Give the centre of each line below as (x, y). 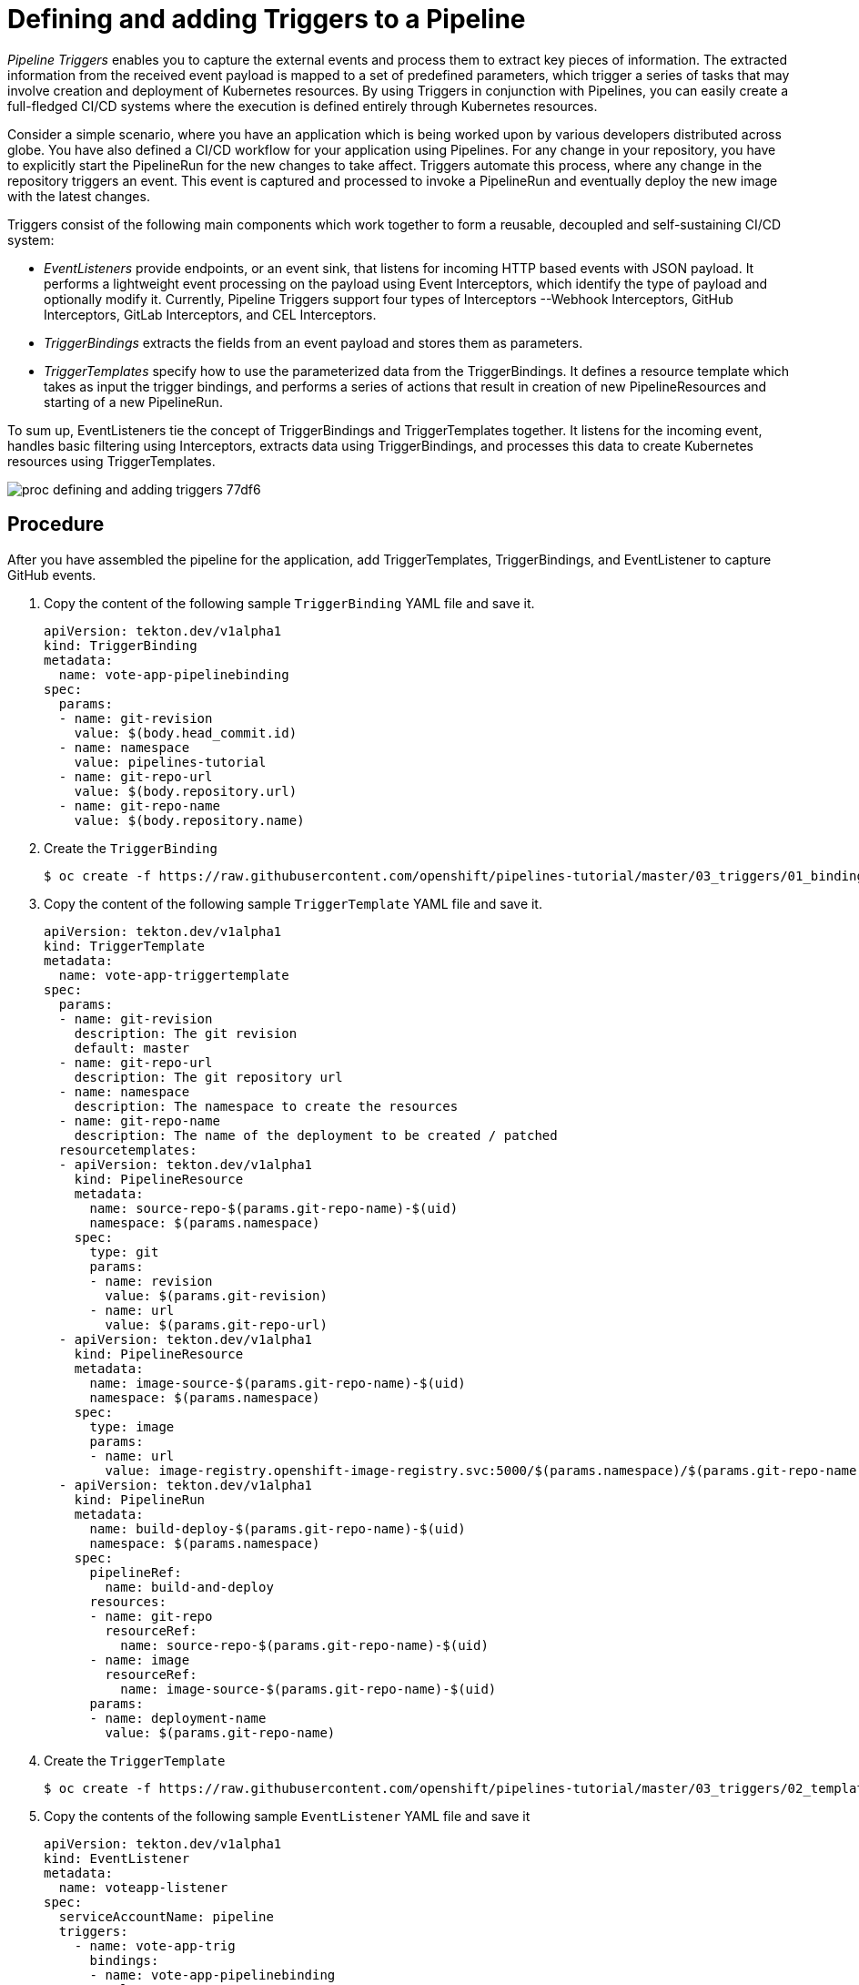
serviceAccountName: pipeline (166, 1916)
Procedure (56, 524)
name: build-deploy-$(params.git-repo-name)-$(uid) (278, 1528)
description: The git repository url (208, 1077)
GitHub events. (52, 575)
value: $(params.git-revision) (216, 1295)
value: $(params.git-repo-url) (216, 1324)
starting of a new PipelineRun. (133, 402)
